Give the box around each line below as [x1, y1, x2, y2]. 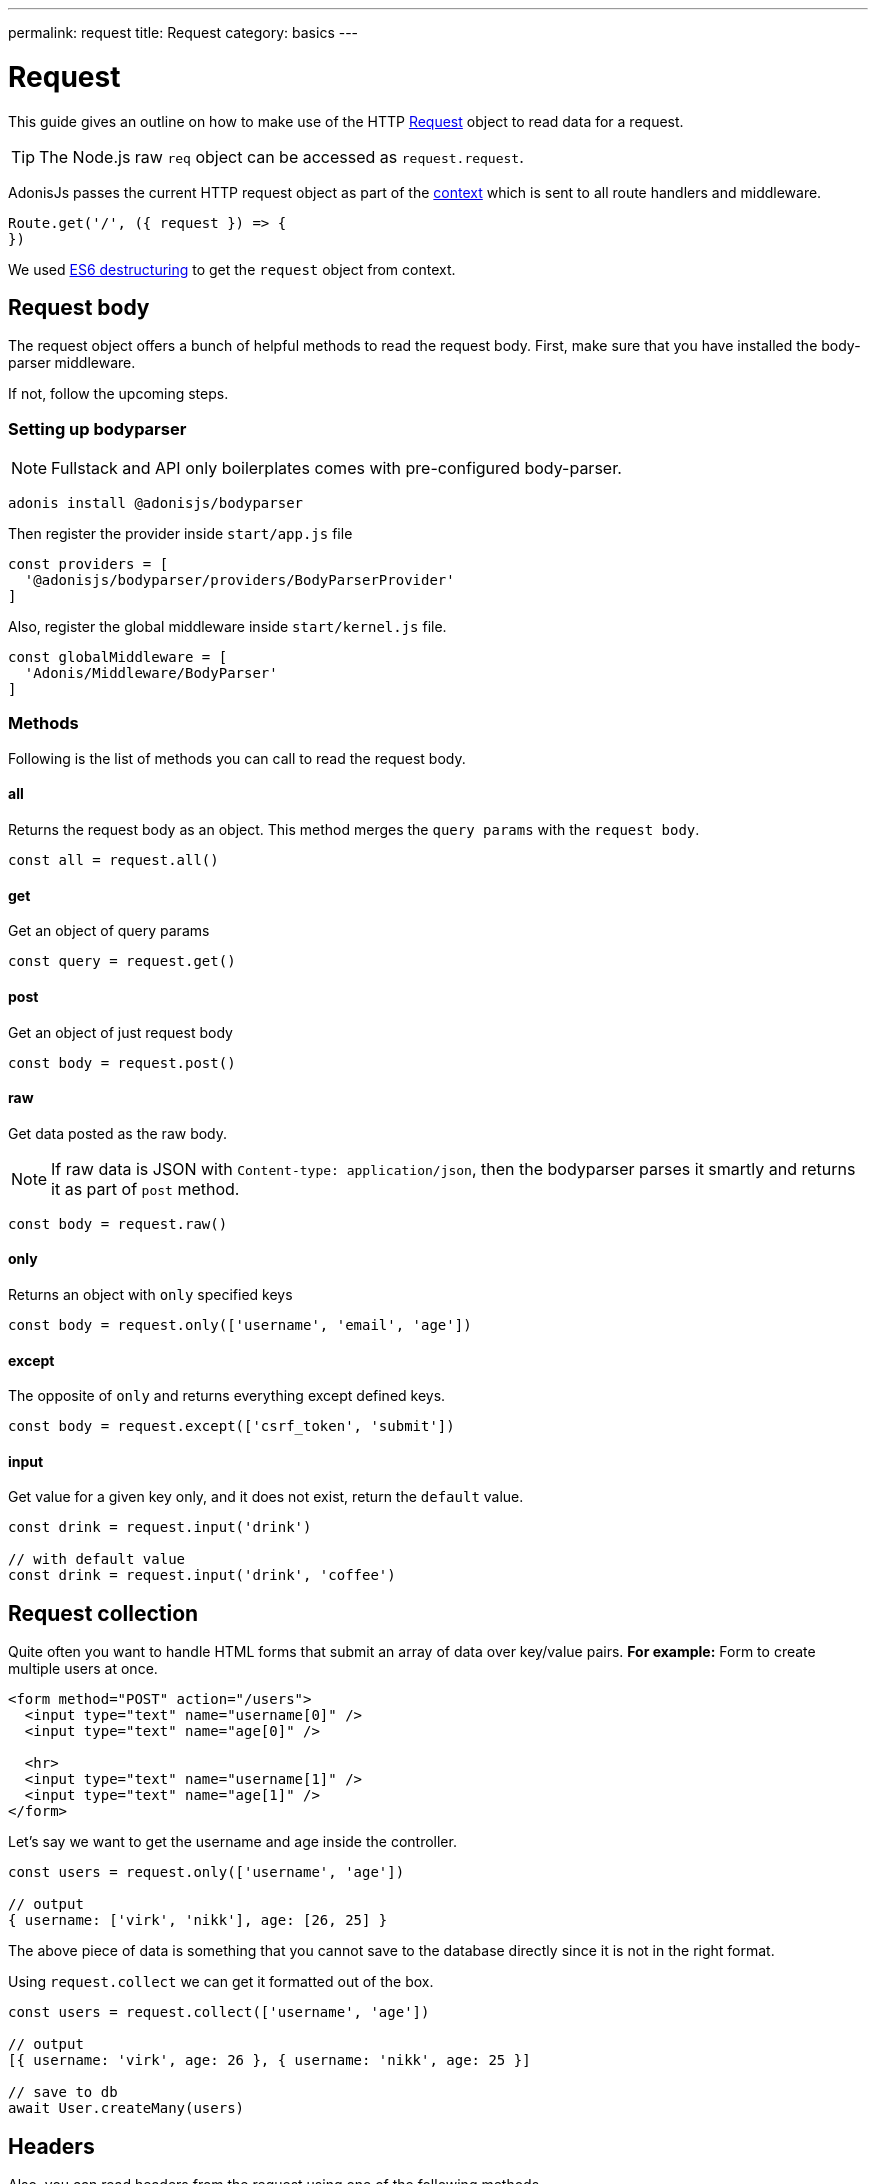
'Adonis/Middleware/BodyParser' [24, 665, 278, 682]
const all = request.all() [8, 852, 219, 869]
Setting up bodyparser [8, 418, 187, 439]
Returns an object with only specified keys [8, 1285, 293, 1303]
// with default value [8, 1551, 186, 1568]
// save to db [8, 2084, 118, 2101]
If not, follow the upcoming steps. [8, 385, 229, 403]
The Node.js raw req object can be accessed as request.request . [39, 146, 524, 167]
